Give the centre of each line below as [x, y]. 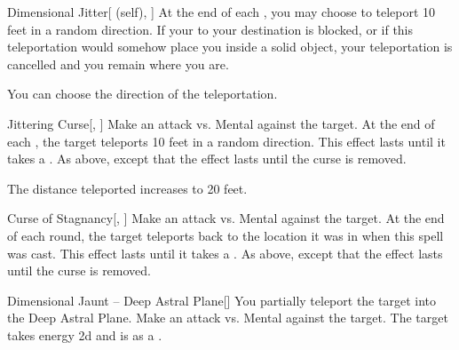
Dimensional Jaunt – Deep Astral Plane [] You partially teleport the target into [222, 300]
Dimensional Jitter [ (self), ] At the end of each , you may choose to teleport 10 [222, 12]
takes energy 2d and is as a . [85, 334]
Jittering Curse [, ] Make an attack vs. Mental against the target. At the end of [221, 123]
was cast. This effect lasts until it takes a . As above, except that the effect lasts [225, 253]
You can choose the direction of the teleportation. [142, 94]
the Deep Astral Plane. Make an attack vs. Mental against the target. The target [228, 318]
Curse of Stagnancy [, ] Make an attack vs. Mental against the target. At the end [226, 218]
